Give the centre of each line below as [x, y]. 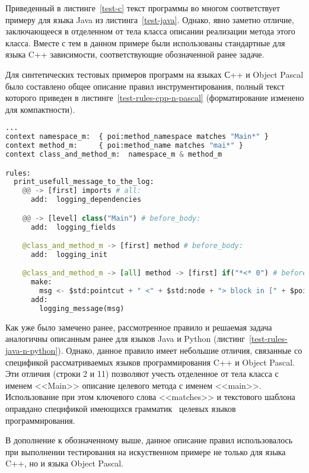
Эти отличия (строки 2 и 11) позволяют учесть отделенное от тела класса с [142, 374]
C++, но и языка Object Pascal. [65, 463]
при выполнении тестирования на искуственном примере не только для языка [146, 451]
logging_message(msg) [82, 308]
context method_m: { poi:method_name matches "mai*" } [124, 146]
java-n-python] [32, 350]
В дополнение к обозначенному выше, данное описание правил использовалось [149, 440]
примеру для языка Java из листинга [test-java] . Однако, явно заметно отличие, [150, 19]
